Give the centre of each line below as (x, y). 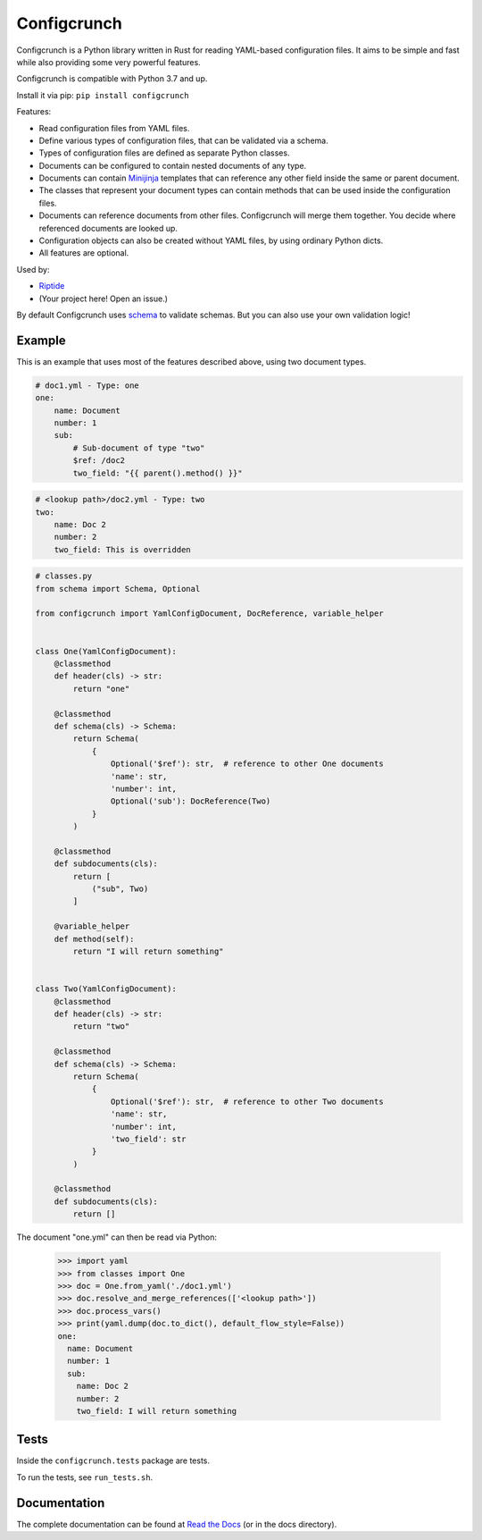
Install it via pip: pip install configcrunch (103, 95)
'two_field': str (148, 1139)
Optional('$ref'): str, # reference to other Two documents (247, 1101)
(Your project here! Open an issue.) (104, 299)
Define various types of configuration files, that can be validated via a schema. (184, 140)
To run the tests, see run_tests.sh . (85, 1477)
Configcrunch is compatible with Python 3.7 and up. (112, 79)
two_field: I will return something (156, 1411)
